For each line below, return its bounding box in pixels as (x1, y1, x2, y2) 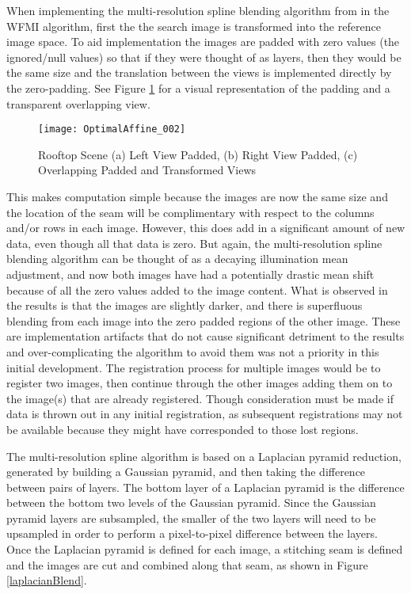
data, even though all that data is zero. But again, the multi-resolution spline (6, 234, 382, 251)
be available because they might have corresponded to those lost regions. (6, 421, 359, 437)
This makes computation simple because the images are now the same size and (6, 188, 388, 204)
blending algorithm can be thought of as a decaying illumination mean (6, 250, 348, 267)
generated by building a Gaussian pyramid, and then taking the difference (6, 463, 366, 480)
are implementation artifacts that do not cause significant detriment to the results (6, 328, 405, 345)
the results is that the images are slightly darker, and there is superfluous (6, 297, 363, 314)
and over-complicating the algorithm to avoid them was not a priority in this (6, 343, 379, 360)
